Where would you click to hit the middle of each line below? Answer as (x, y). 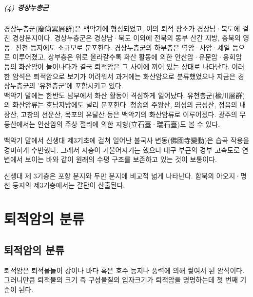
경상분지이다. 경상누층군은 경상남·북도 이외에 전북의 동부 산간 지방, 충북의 (126, 38)
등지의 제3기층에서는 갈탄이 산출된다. (69, 185)
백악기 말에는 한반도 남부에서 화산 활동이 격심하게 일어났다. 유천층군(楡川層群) (125, 95)
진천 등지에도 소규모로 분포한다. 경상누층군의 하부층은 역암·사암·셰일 (123, 47)
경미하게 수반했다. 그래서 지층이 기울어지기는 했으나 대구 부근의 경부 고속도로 (122, 149)
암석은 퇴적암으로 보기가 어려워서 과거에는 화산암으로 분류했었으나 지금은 (124, 76)
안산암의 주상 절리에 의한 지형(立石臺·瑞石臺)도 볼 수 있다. (129, 124)
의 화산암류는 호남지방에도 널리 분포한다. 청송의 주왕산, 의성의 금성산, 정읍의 (121, 105)
